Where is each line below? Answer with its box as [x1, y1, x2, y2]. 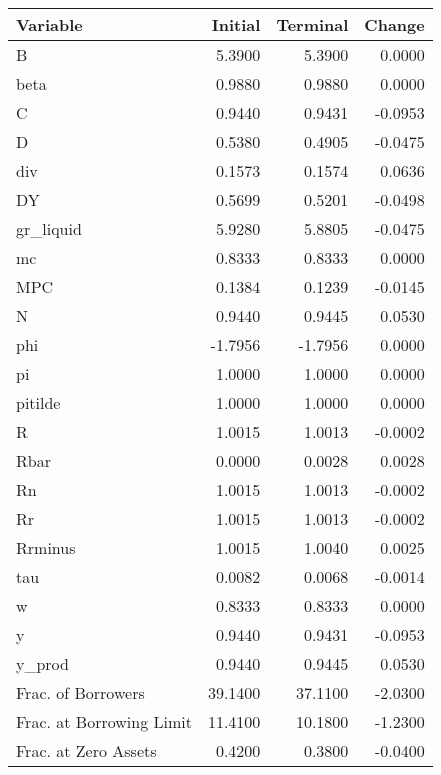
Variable [16, 13, 83, 36]
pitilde [16, 391, 61, 414]
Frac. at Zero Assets [16, 739, 157, 762]
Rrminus [16, 536, 76, 559]
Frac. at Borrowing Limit [16, 710, 192, 733]
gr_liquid [16, 217, 82, 240]
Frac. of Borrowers [16, 681, 145, 704]
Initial [211, 13, 261, 36]
